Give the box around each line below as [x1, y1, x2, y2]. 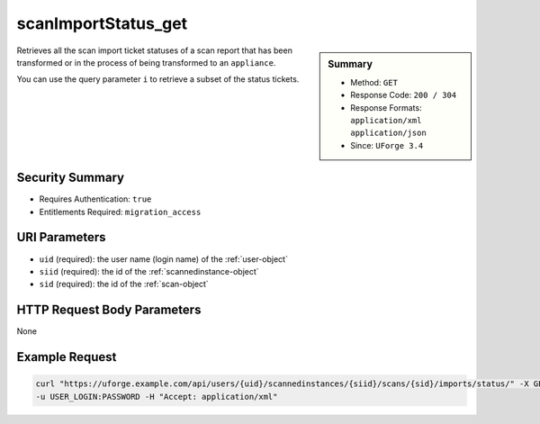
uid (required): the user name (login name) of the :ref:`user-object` [39, 253, 288, 265]
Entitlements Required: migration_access [39, 206, 202, 217]
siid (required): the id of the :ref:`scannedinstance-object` [39, 266, 260, 276]
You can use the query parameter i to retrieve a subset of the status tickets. [16, 74, 300, 85]
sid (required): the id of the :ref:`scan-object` [39, 279, 209, 290]
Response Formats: [350, 102, 422, 113]
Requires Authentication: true [39, 194, 152, 204]
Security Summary [16, 170, 125, 185]
